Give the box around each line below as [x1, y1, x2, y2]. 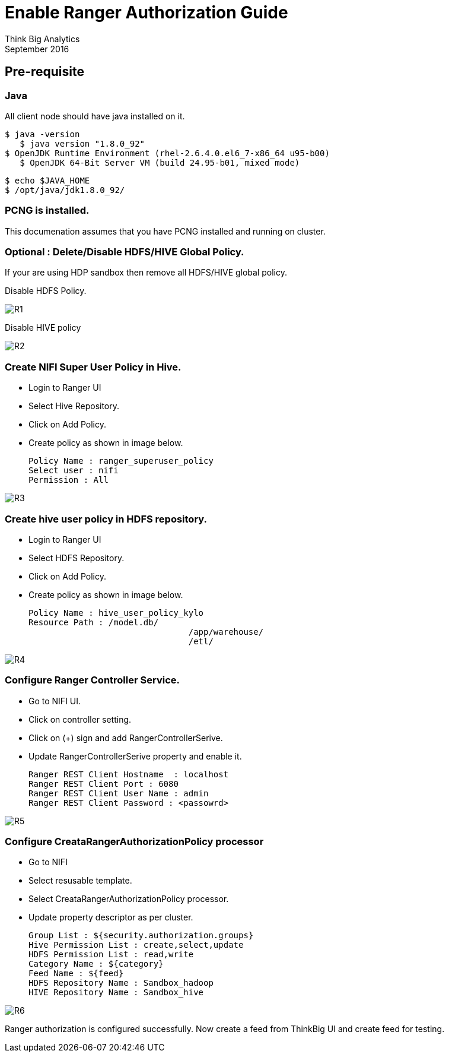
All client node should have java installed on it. [5, 110, 185, 121]
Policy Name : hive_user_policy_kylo [28, 607, 204, 618]
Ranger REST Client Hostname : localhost [28, 769, 229, 779]
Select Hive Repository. [28, 401, 120, 412]
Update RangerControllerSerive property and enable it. [28, 751, 242, 761]
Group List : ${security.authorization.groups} [28, 931, 254, 941]
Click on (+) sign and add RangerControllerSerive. [28, 732, 223, 743]
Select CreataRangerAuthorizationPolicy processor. [28, 894, 229, 904]
